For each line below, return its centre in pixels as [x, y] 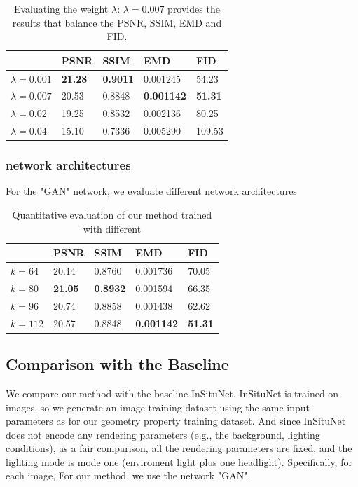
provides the [194, 8]
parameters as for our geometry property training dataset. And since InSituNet [176, 421]
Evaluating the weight [61, 8]
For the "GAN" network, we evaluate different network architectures [151, 191]
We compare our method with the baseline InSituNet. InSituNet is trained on [172, 393]
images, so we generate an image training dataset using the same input [158, 407]
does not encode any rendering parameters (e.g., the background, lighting [163, 434]
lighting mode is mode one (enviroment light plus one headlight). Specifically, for [179, 461]
